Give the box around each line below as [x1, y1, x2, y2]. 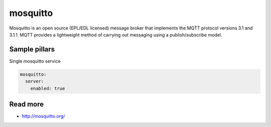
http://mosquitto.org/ [22, 113, 65, 119]
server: [25, 78, 44, 84]
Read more [9, 100, 44, 108]
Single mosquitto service [9, 58, 61, 64]
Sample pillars [9, 45, 55, 53]
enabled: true [30, 85, 65, 91]
